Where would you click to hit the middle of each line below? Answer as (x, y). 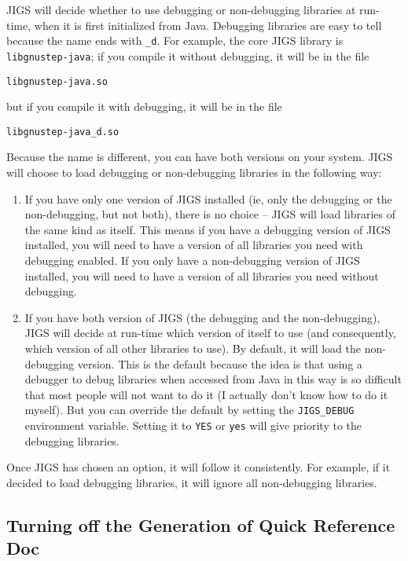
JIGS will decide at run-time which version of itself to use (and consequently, (210, 333)
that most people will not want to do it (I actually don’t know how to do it (206, 394)
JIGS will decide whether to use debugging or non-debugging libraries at (181, 9)
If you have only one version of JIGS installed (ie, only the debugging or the (208, 198)
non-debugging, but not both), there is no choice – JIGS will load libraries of (210, 214)
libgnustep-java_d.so (63, 132)
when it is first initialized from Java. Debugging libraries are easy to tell (208, 25)
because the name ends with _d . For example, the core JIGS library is (175, 40)
